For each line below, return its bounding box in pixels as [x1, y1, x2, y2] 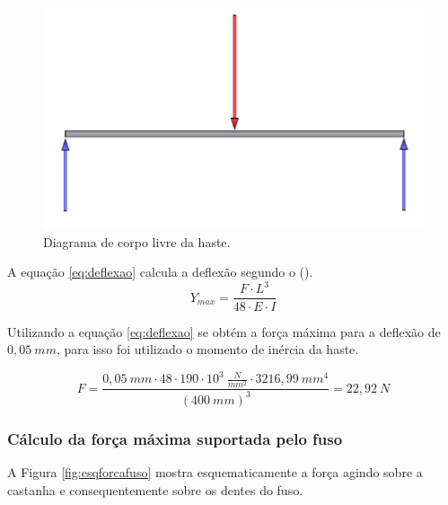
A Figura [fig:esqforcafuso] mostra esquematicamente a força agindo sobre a [7, 462, 423, 481]
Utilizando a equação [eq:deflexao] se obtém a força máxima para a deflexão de [7, 322, 441, 341]
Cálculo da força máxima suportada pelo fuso [7, 427, 343, 449]
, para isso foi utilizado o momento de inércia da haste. [56, 340, 359, 359]
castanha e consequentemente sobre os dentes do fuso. [7, 480, 303, 499]
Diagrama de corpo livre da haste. [43, 232, 231, 251]
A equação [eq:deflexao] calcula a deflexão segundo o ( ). [7, 262, 313, 281]
